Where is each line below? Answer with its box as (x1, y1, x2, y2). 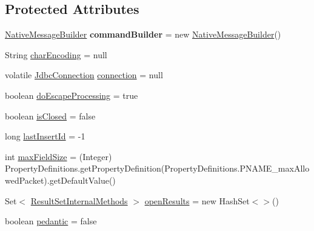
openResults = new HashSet (144, 194, 250, 207)
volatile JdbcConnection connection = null (5, 69, 163, 81)
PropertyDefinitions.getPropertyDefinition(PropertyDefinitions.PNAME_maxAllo (5, 162, 310, 175)
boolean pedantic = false (5, 215, 97, 227)
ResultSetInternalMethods (30, 194, 128, 207)
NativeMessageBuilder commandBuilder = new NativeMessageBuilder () (5, 28, 281, 41)
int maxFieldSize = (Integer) (5, 150, 112, 162)
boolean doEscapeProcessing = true (5, 89, 138, 101)
